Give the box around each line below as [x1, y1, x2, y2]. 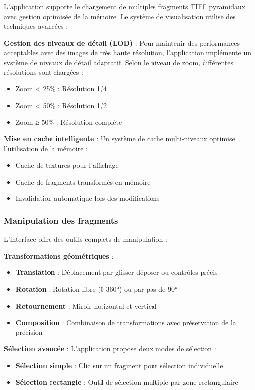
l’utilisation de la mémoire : [4, 143, 88, 153]
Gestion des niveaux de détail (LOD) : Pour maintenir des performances [4, 37, 240, 48]
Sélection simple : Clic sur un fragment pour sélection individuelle [15, 360, 223, 370]
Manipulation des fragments [4, 214, 118, 226]
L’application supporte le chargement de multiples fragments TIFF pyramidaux [4, 1, 246, 11]
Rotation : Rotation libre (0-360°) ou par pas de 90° [15, 283, 178, 294]
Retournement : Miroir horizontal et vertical [15, 300, 157, 311]
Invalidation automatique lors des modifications [15, 193, 160, 203]
